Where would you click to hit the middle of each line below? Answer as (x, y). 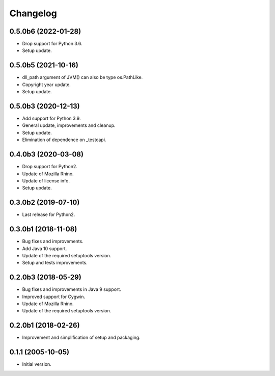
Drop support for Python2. (50, 167)
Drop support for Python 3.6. (52, 44)
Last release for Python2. (49, 214)
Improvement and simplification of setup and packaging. (81, 338)
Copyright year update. (46, 85)
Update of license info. (46, 180)
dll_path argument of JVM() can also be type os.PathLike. (82, 77)
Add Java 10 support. (45, 248)
